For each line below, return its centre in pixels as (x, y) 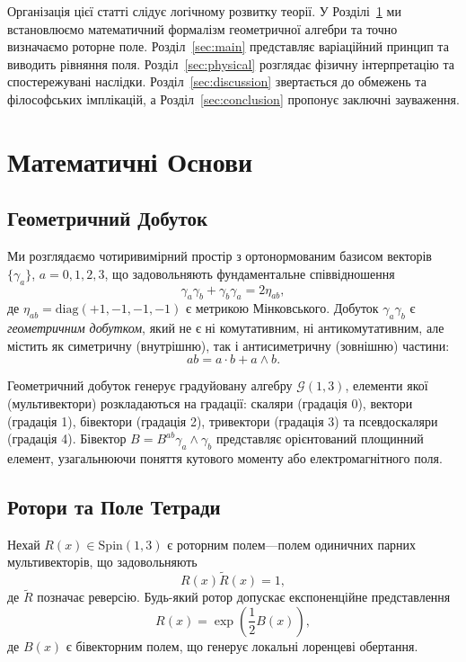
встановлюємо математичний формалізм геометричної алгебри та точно (202, 28)
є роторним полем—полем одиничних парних (292, 544)
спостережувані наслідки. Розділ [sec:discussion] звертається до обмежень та (217, 81)
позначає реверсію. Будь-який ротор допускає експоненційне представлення (244, 597)
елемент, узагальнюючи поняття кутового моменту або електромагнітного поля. (225, 457)
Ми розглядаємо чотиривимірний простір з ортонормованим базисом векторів (220, 256)
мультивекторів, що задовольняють (102, 562)
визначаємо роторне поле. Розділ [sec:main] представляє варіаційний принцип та (228, 46)
